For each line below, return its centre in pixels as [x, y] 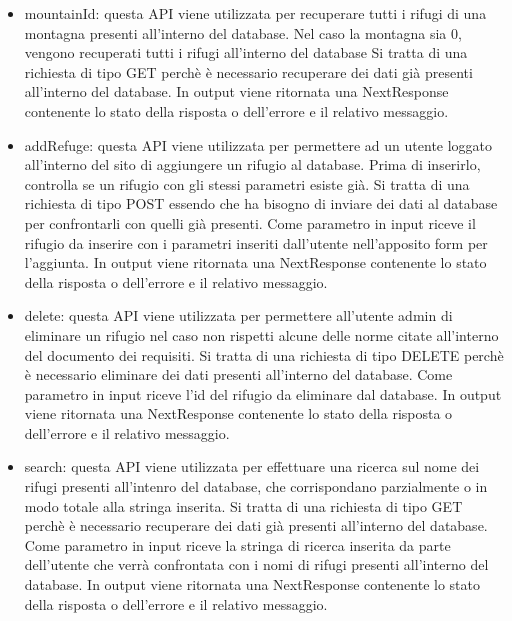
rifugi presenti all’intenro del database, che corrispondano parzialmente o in [256, 486]
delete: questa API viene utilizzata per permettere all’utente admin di [238, 315]
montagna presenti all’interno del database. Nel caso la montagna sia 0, [243, 32]
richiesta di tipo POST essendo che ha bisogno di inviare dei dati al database [261, 203]
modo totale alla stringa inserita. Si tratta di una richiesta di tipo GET [243, 505]
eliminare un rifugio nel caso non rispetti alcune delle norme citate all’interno [261, 334]
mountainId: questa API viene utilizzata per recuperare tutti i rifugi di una [255, 13]
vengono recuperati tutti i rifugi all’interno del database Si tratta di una [246, 52]
